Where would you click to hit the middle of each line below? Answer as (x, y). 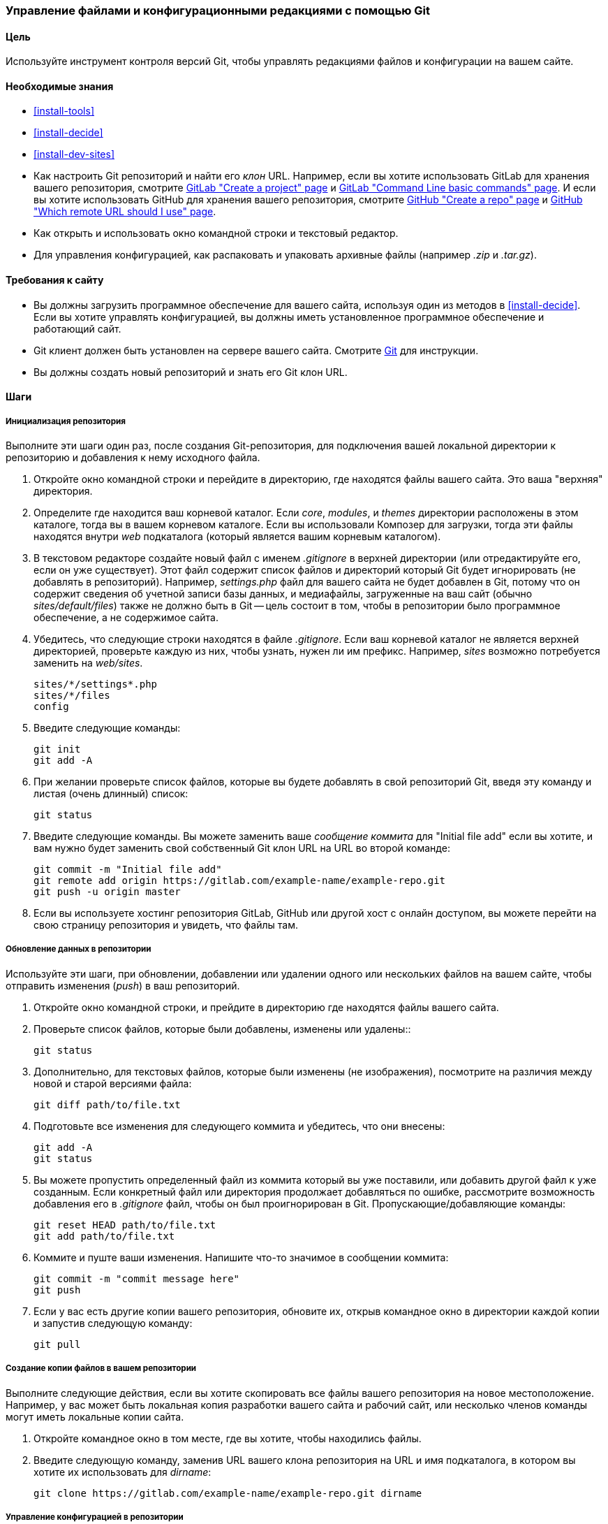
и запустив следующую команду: (113, 1323)
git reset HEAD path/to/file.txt (125, 1225)
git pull (57, 1344)
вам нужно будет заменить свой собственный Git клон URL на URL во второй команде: (242, 848)
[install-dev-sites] (74, 154)
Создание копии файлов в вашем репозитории (101, 1369)
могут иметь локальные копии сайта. (95, 1416)
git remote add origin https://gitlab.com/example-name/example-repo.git (240, 881)
